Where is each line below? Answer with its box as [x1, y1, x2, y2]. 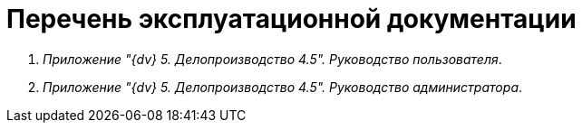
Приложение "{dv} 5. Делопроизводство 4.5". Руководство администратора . [43, 79, 523, 95]
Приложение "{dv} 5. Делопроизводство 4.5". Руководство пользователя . [43, 51, 502, 67]
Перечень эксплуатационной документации [6, 4, 577, 34]
